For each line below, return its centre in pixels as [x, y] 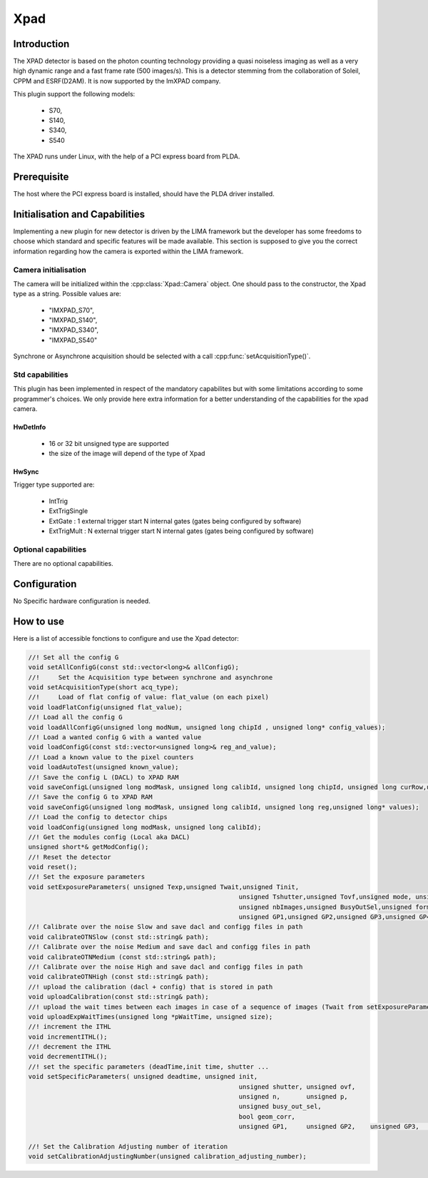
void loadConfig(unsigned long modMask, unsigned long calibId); [145, 827]
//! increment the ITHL [70, 1027]
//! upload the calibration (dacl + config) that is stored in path [151, 987]
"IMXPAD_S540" [73, 340]
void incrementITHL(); [68, 1037]
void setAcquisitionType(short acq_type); [103, 687]
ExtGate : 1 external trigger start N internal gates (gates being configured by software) [175, 521]
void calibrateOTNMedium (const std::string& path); [122, 957]
